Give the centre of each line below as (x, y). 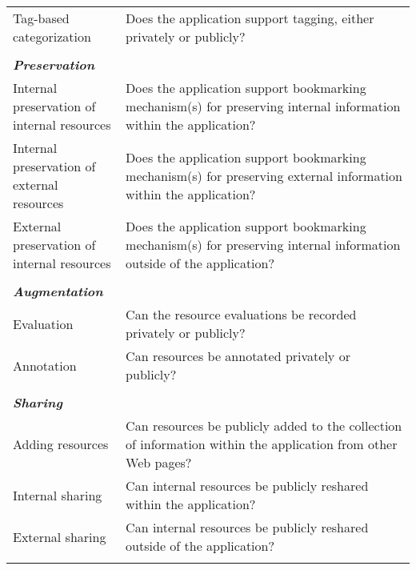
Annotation (45, 365)
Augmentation (58, 291)
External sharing (60, 536)
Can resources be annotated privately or (238, 356)
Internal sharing (58, 495)
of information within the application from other (262, 444)
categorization (52, 36)
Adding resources (61, 444)
